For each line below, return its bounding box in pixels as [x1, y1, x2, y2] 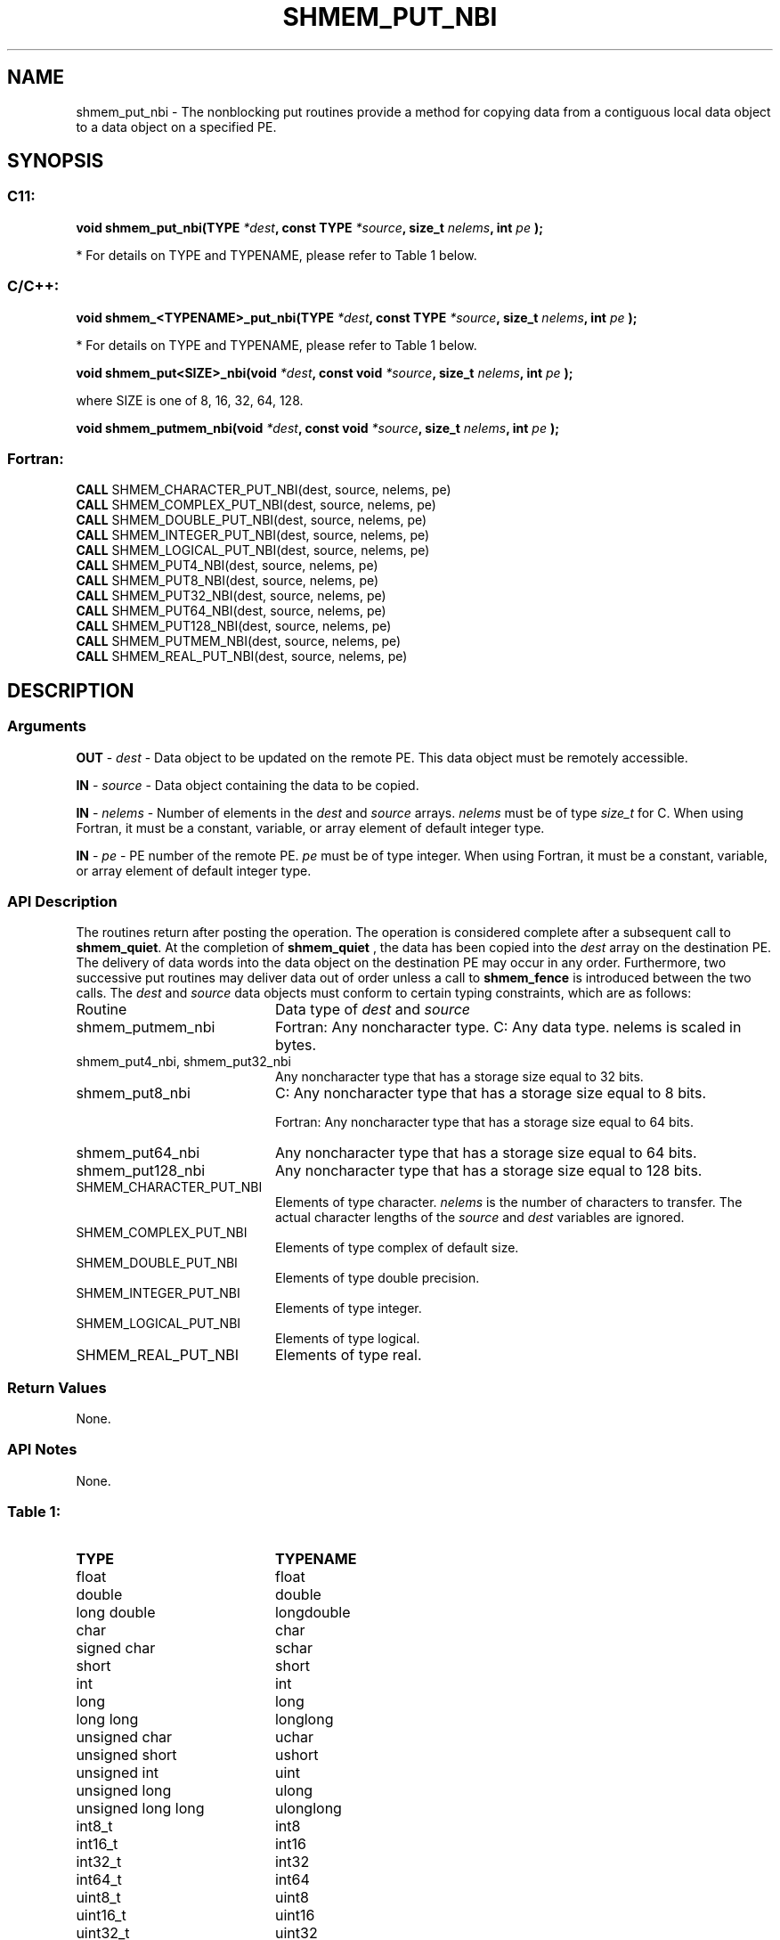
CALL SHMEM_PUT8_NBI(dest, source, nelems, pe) [76, 573, 379, 589]
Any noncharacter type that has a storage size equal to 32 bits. [275, 1069, 644, 1085]
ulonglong [274, 1798, 342, 1817]
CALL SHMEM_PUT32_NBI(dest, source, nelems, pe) [76, 588, 386, 604]
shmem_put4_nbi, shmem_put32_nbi [76, 1054, 291, 1070]
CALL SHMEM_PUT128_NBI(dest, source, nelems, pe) [76, 618, 392, 634]
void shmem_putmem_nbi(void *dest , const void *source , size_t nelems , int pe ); [76, 420, 559, 436]
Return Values [7, 1378, 107, 1397]
